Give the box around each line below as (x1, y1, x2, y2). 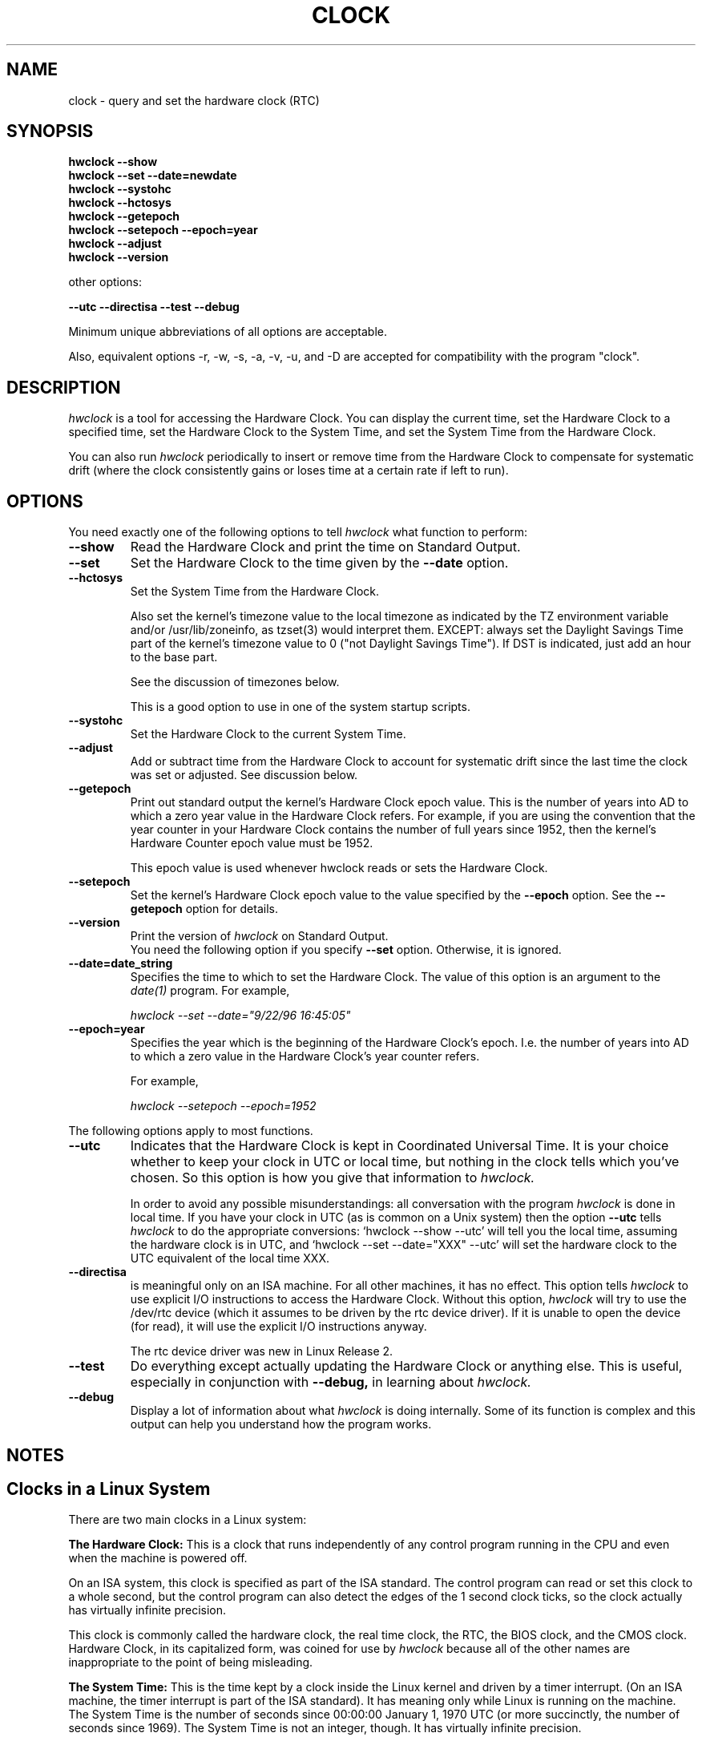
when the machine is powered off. (68, 1551, 248, 1565)
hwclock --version (68, 250, 169, 265)
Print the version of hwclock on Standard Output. (130, 929, 389, 943)
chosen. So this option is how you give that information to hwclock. (130, 1169, 535, 1186)
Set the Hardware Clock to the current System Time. (130, 727, 406, 741)
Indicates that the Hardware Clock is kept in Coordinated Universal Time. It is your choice (130, 1137, 669, 1154)
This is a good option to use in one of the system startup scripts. (130, 700, 470, 714)
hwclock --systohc (68, 182, 171, 196)
